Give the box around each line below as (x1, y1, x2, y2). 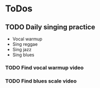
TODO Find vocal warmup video (5, 64, 84, 71)
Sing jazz (12, 47, 31, 52)
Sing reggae (12, 41, 38, 47)
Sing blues (12, 52, 34, 58)
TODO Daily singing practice (5, 23, 95, 31)
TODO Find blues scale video (5, 78, 77, 85)
